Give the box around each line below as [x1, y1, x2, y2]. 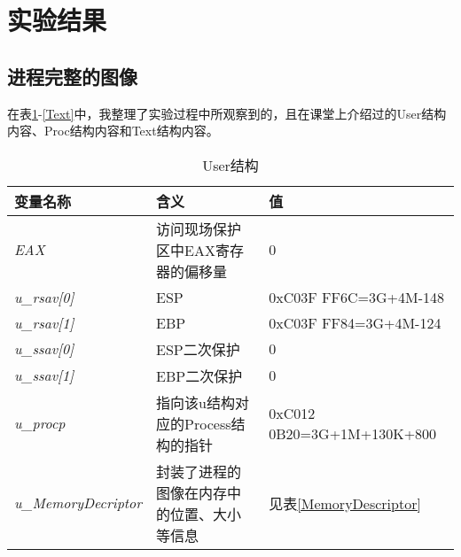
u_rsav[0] [14, 286, 74, 307]
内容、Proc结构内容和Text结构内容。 [7, 121, 219, 140]
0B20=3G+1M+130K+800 [269, 422, 437, 444]
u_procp [14, 413, 66, 434]
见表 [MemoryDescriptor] [269, 492, 421, 514]
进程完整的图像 [7, 62, 137, 89]
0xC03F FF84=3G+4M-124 [269, 312, 441, 333]
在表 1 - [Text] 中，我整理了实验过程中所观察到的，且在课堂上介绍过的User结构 [7, 104, 447, 122]
